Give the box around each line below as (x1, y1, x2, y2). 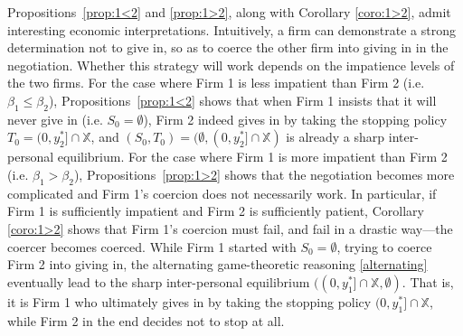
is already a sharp (286, 127, 385, 146)
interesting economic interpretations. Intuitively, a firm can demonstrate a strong (7, 20, 456, 39)
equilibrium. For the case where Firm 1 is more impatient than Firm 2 (57, 147, 448, 166)
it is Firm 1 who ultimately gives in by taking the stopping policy (7, 292, 372, 311)
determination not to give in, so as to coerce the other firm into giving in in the (7, 38, 449, 57)
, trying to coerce (336, 237, 432, 256)
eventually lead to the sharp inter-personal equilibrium (7, 272, 310, 291)
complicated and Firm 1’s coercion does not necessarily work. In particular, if (7, 183, 437, 202)
